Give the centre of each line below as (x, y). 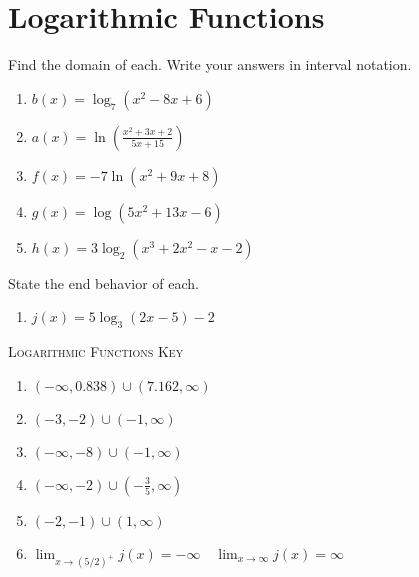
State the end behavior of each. (103, 282)
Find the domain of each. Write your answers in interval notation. (210, 64)
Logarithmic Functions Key (96, 351)
